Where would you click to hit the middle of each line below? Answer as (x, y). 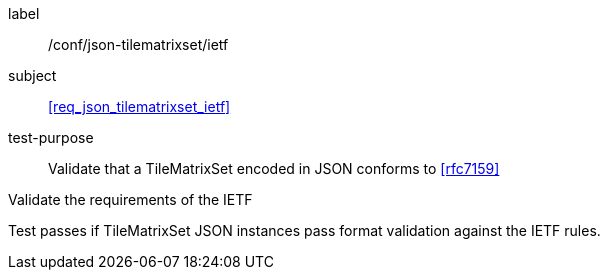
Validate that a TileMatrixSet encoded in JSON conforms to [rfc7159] (274, 168)
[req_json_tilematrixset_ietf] (139, 106)
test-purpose (51, 137)
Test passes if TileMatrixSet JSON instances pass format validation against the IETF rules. (304, 230)
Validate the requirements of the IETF (130, 199)
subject (32, 75)
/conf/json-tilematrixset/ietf (138, 44)
